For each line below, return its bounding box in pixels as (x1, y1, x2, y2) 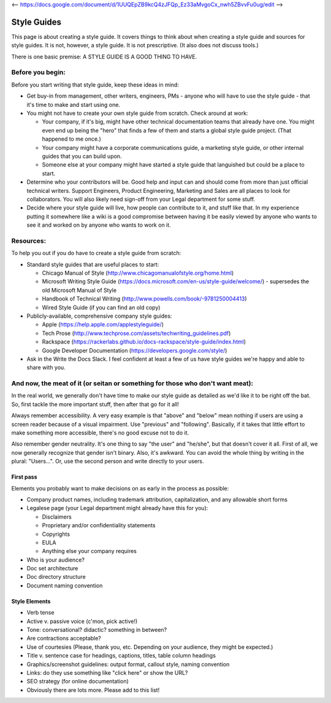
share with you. (26, 364, 66, 371)
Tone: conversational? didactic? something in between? (26, 626, 167, 634)
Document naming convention (26, 581, 103, 589)
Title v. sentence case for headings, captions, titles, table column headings (26, 652, 216, 659)
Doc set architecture (26, 565, 78, 572)
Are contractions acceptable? (26, 635, 101, 642)
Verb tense (26, 609, 55, 616)
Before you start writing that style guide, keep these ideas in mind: (11, 81, 179, 88)
